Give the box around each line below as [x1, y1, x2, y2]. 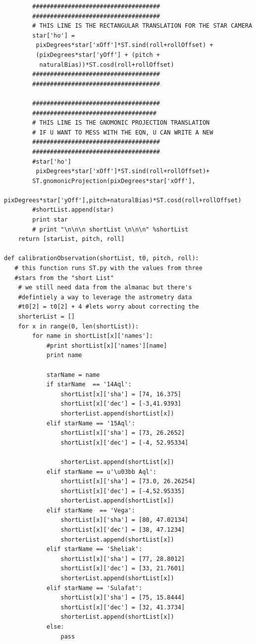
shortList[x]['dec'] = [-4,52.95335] [60, 487, 185, 495]
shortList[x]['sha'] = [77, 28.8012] [60, 555, 185, 562]
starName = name [46, 371, 100, 378]
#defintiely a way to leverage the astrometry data [18, 293, 192, 301]
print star [32, 216, 68, 224]
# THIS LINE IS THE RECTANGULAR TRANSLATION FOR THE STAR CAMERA [32, 22, 253, 30]
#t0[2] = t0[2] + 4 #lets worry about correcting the [18, 303, 199, 311]
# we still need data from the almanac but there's [18, 284, 192, 291]
